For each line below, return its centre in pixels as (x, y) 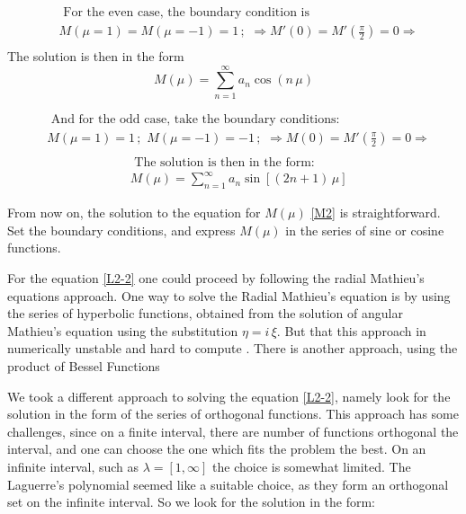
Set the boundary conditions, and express (121, 230)
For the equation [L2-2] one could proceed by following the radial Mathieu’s (216, 278)
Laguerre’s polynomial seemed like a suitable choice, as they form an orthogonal (228, 484)
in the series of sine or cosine (365, 230)
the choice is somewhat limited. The (312, 466)
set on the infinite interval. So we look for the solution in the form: (192, 502)
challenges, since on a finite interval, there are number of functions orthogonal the (233, 431)
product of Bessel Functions (84, 366)
